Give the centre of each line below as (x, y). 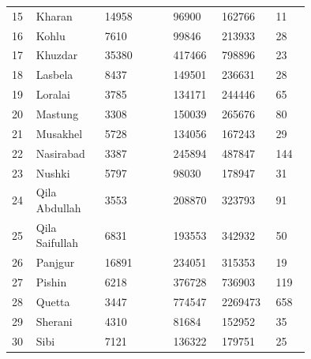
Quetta (53, 301)
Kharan (54, 15)
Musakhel (59, 133)
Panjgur (55, 262)
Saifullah (57, 243)
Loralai (53, 94)
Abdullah (58, 207)
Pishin (51, 282)
